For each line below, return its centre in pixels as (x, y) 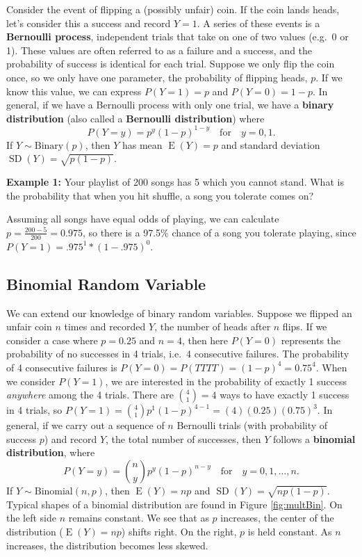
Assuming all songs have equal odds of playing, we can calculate (143, 219)
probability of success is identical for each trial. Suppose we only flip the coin (171, 64)
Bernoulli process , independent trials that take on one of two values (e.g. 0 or (178, 37)
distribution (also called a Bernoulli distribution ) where (135, 118)
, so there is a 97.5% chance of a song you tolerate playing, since (219, 232)
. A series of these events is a (258, 23)
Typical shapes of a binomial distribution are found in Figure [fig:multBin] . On (174, 504)
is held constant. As (290, 531)
